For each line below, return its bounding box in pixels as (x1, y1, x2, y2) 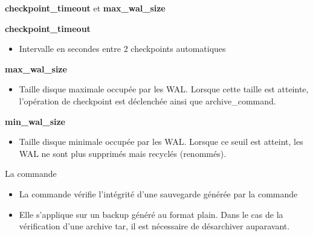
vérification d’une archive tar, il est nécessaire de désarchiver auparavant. (19, 220, 290, 232)
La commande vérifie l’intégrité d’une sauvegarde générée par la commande (19, 187, 298, 200)
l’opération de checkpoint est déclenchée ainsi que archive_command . (19, 94, 276, 107)
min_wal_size (5, 115, 65, 127)
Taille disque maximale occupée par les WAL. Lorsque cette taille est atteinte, (19, 83, 309, 95)
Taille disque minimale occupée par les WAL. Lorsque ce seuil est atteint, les (19, 135, 303, 148)
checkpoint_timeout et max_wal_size (5, 2, 166, 14)
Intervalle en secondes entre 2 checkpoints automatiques (19, 42, 226, 55)
